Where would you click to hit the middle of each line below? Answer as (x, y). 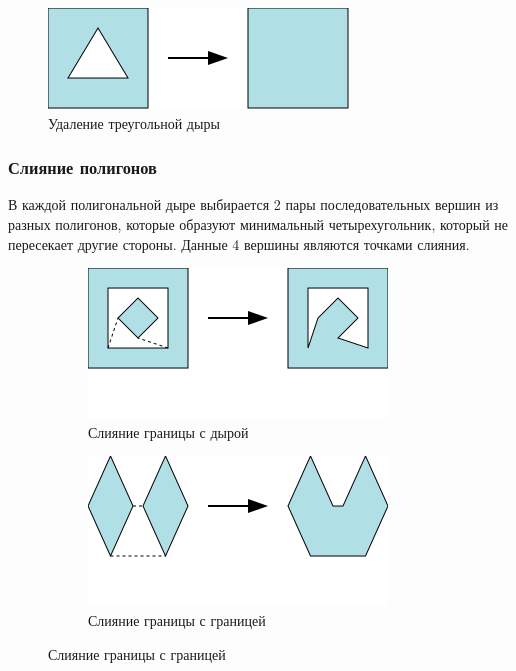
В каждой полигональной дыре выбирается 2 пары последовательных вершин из (253, 204)
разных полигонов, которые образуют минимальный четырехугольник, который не (258, 224)
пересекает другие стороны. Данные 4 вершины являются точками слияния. (239, 243)
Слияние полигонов (82, 167)
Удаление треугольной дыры (134, 122)
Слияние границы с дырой (168, 431)
